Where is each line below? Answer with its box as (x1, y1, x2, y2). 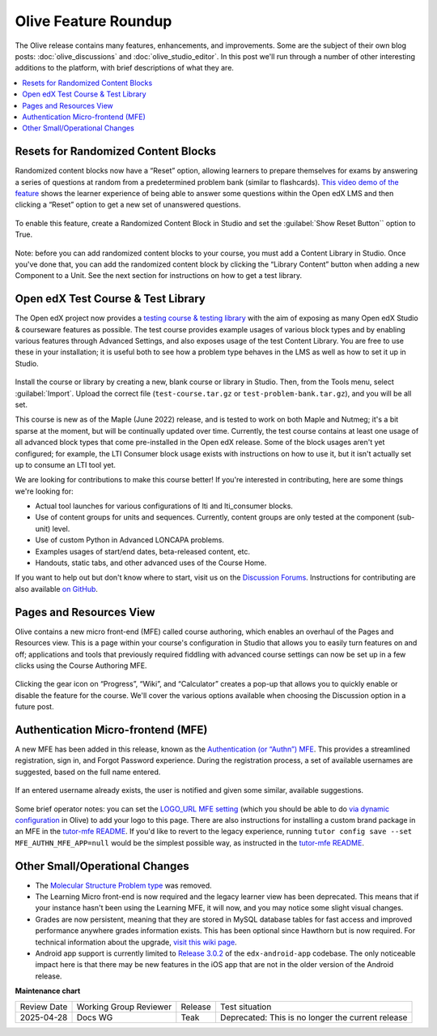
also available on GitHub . (15, 584, 99, 593)
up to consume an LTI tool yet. (15, 460, 117, 469)
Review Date (19, 1001, 68, 1012)
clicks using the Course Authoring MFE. (15, 661, 147, 670)
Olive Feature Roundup (15, 12, 172, 30)
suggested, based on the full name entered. (15, 767, 161, 777)
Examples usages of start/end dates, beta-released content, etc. (35, 546, 251, 556)
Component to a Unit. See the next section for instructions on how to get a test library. (15, 271, 303, 280)
